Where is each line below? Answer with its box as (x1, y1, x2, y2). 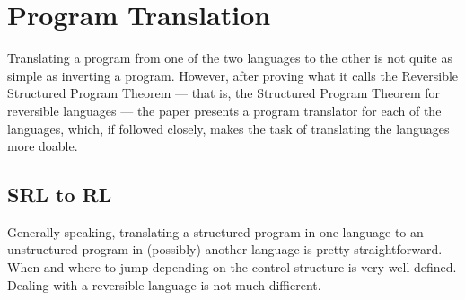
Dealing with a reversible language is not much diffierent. (7, 275, 321, 294)
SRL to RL (7, 181, 112, 208)
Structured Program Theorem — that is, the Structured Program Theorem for (7, 84, 440, 102)
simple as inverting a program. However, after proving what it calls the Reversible (7, 66, 459, 84)
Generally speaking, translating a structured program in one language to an (7, 222, 424, 241)
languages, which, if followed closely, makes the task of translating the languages (7, 119, 450, 137)
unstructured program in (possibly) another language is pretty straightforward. (7, 240, 443, 259)
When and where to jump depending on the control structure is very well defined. (7, 258, 457, 277)
